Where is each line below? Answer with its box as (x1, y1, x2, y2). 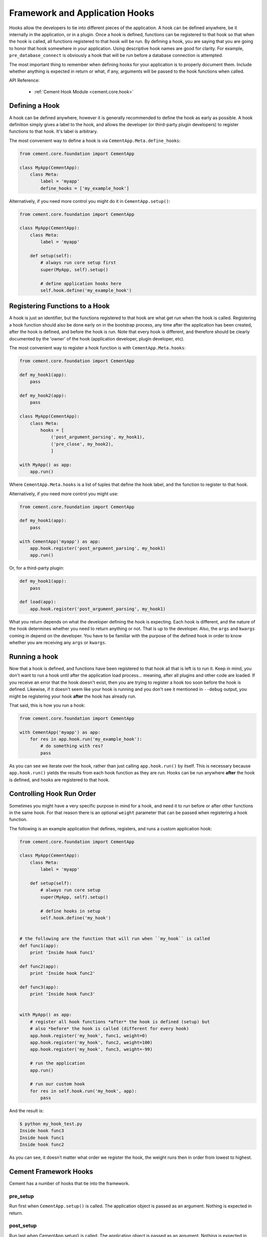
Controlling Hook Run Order (9, 790, 96, 798)
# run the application (30, 1060, 85, 1066)
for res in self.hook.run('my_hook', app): (30, 1088, 137, 1094)
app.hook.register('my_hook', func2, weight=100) (30, 1040, 153, 1045)
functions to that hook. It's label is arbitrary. (9, 129, 98, 135)
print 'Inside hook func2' (30, 970, 96, 976)
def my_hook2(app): (19, 392, 67, 398)
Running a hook (9, 652, 59, 661)
